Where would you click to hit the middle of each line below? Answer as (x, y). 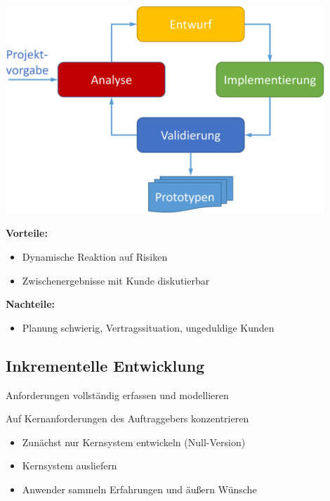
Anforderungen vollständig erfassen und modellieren (117, 395)
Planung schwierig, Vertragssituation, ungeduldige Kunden (148, 327)
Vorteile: (27, 233)
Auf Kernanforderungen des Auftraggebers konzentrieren (127, 418)
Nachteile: (31, 304)
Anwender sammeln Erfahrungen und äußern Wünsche (139, 489)
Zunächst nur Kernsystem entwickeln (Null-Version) (134, 442)
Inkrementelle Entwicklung (105, 365)
